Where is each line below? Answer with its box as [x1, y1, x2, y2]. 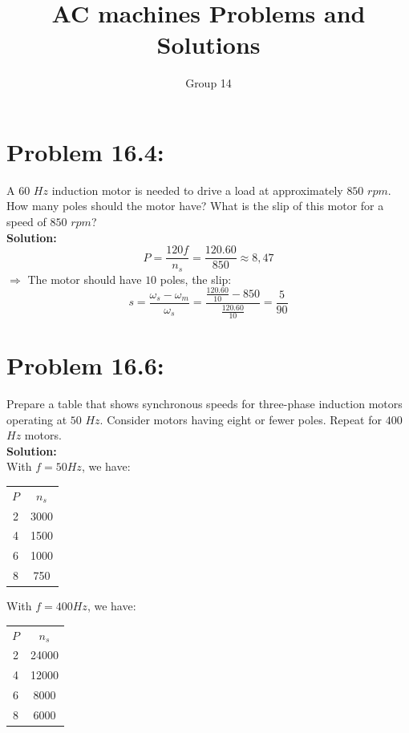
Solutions [156, 28, 261, 61]
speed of [6, 213, 47, 230]
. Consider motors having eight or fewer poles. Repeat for [99, 411, 382, 427]
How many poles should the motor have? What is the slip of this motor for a [6, 197, 384, 214]
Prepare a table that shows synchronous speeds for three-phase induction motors [6, 395, 403, 412]
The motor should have [27, 270, 142, 287]
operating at [6, 411, 67, 427]
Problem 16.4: [6, 135, 164, 168]
